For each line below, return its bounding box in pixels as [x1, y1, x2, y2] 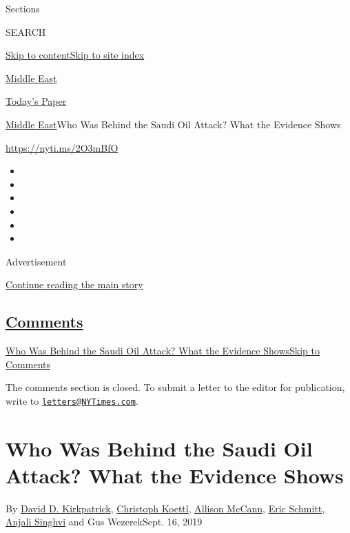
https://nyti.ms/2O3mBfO [6, 140, 119, 154]
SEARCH [6, 24, 46, 39]
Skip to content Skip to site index [6, 48, 145, 62]
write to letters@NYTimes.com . [6, 393, 138, 408]
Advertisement [6, 254, 67, 268]
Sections [6, 1, 40, 15]
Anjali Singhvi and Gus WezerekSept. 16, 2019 [6, 514, 203, 529]
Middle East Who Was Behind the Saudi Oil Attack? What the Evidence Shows [6, 117, 341, 131]
